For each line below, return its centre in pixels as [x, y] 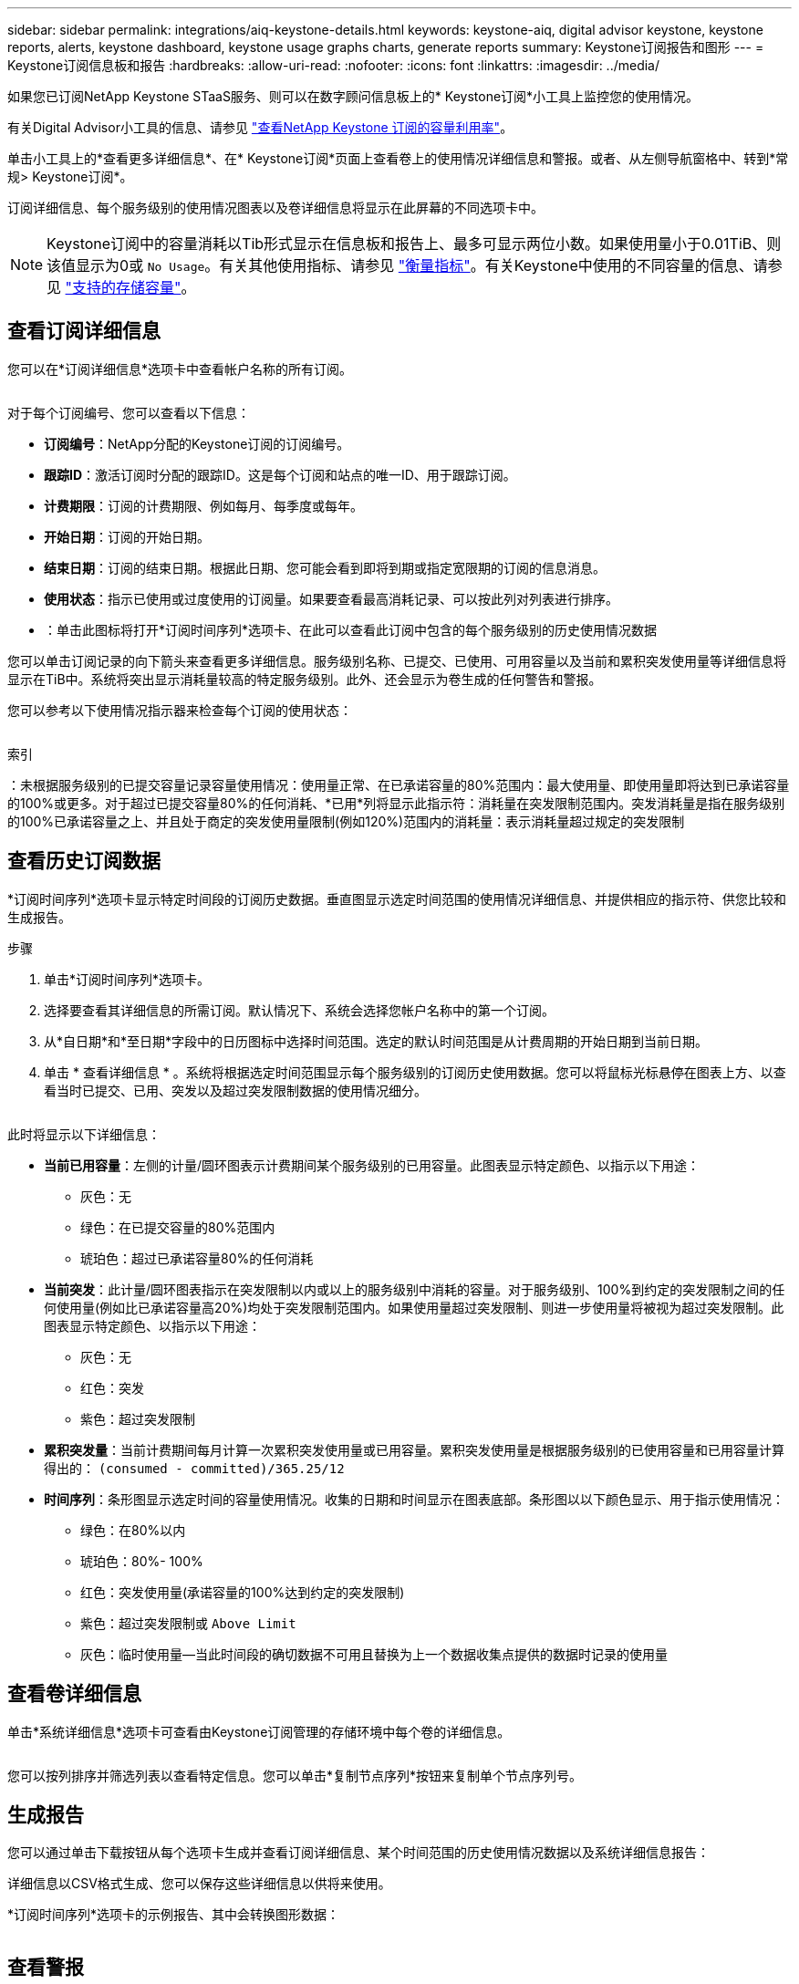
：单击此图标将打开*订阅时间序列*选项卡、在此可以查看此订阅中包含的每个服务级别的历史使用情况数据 [351, 629]
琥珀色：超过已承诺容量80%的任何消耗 [197, 1258]
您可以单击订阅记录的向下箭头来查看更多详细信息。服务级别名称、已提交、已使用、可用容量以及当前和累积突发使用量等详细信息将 [397, 660]
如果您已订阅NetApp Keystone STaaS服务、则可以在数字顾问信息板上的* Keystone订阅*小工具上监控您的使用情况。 [353, 96]
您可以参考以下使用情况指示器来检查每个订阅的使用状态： [180, 710]
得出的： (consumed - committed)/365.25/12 [194, 1468]
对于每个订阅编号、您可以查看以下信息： [129, 412]
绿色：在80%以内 [133, 1530]
